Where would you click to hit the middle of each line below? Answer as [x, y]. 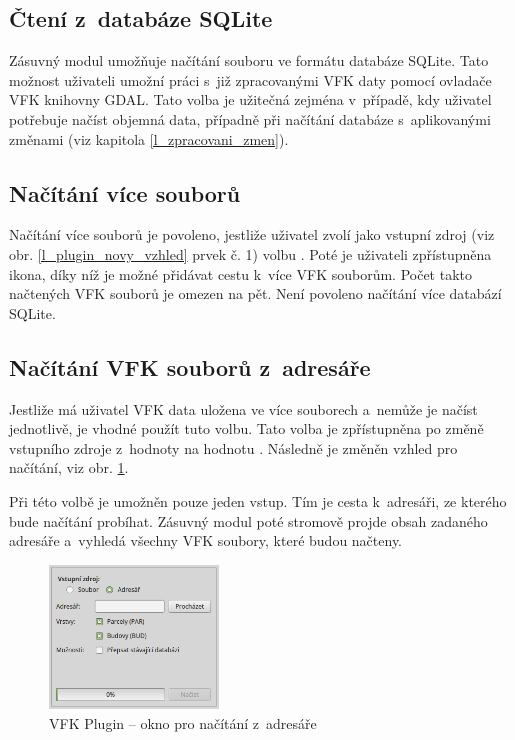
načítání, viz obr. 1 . [69, 467]
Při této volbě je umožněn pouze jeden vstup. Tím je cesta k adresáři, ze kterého [258, 500]
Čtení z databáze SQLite [141, 18]
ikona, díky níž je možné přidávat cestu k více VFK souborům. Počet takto [241, 273]
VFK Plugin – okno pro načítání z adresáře [183, 722]
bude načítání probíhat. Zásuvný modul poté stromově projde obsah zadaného [248, 520]
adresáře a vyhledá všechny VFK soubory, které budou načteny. [206, 540]
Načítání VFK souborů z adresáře [190, 366]
